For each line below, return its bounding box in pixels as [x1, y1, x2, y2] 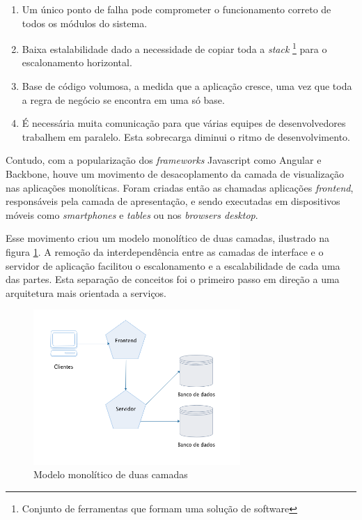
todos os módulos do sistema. [22, 15, 148, 30]
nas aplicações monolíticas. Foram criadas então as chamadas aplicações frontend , [6, 180, 354, 194]
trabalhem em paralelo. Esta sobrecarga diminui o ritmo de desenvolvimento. [22, 129, 350, 144]
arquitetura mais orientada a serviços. [6, 285, 166, 300]
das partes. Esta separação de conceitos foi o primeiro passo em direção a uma [6, 272, 340, 286]
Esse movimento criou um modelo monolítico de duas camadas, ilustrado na [6, 231, 329, 245]
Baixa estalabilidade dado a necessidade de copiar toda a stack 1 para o [22, 40, 327, 56]
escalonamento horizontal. [22, 55, 132, 70]
